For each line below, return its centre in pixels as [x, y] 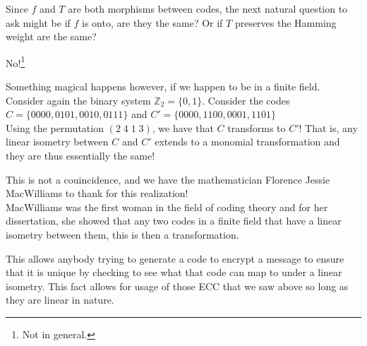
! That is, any [328, 127]
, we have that [183, 127]
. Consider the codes [246, 100]
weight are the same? [51, 36]
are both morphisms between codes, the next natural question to [208, 8]
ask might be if [38, 22]
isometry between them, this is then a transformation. [122, 234]
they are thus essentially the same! [80, 155]
